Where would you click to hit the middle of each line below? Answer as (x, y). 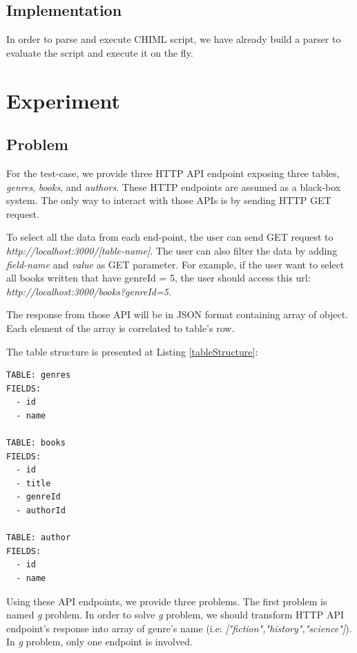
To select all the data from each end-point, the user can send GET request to (170, 237)
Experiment (64, 100)
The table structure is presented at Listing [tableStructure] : (132, 351)
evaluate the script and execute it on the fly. (100, 52)
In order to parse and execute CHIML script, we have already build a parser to (174, 39)
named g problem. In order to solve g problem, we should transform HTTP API (175, 615)
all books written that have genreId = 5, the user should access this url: (158, 278)
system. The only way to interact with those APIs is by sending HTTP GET (169, 200)
